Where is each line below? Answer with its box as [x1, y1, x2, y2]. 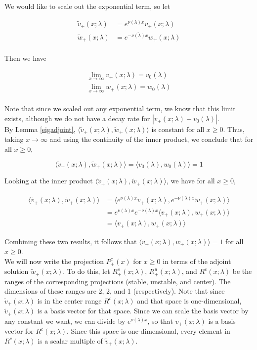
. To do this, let [63, 266, 110, 276]
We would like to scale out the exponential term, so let [4, 1, 171, 11]
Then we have [4, 53, 46, 63]
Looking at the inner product [4, 175, 93, 186]
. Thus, [223, 124, 245, 134]
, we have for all [167, 175, 215, 186]
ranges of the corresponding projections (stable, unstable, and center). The [4, 276, 231, 286]
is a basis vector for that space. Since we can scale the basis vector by [37, 306, 249, 316]
